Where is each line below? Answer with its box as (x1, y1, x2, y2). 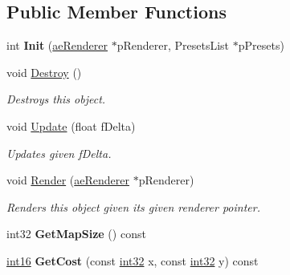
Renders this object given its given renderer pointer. (6, 198, 260, 215)
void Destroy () (6, 63, 82, 80)
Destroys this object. (6, 91, 106, 107)
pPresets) (238, 37, 284, 54)
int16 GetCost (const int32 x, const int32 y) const (6, 252, 259, 269)
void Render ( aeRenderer (6, 172, 129, 188)
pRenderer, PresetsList (116, 37, 230, 54)
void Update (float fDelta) (6, 117, 136, 134)
